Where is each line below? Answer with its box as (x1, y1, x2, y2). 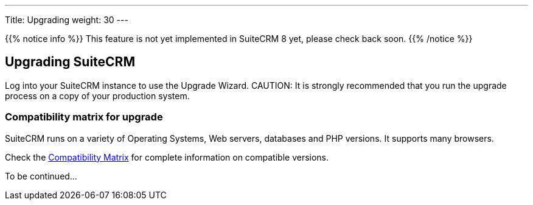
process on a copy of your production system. (5, 90, 190, 101)
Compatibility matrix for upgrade (5, 111, 163, 123)
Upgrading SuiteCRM (5, 54, 135, 70)
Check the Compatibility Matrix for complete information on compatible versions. (5, 151, 329, 162)
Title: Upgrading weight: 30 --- (5, 15, 128, 25)
